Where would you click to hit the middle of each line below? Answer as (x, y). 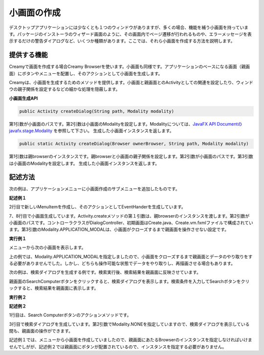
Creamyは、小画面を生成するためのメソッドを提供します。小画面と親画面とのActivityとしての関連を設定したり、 (123, 83)
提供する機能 (28, 55)
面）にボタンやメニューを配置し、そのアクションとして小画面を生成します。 (86, 73)
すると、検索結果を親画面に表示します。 (58, 288)
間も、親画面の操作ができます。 (41, 331)
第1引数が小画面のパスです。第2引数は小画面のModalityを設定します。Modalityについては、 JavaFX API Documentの (126, 124)
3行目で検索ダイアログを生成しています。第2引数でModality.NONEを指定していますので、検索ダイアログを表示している (129, 324)
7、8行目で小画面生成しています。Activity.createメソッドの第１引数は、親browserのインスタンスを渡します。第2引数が (129, 216)
